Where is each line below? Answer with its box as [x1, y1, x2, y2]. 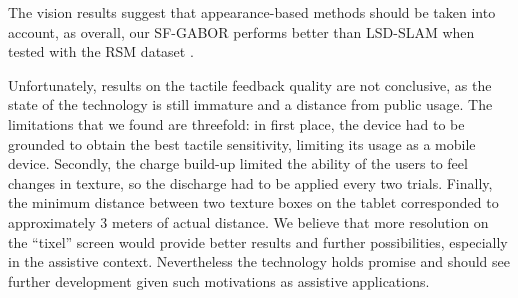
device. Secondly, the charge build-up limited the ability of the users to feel [8, 153, 468, 174]
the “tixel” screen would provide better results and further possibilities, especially [8, 231, 508, 252]
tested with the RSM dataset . [8, 41, 194, 62]
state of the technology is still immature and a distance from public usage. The [8, 94, 493, 115]
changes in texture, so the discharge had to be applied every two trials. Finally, [8, 172, 493, 193]
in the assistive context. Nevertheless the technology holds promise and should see [8, 251, 510, 272]
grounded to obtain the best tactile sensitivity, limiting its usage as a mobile [8, 133, 476, 154]
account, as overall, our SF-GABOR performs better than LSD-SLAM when [8, 21, 475, 42]
